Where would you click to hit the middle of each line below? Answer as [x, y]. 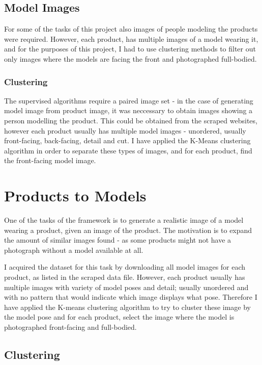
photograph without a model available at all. [74, 250]
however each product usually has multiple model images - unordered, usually [125, 130]
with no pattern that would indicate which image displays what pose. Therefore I [131, 297]
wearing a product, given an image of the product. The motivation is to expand [128, 230]
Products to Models [75, 195]
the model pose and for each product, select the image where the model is [119, 317]
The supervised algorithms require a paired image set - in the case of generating [129, 100]
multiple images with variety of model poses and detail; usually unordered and [126, 287]
